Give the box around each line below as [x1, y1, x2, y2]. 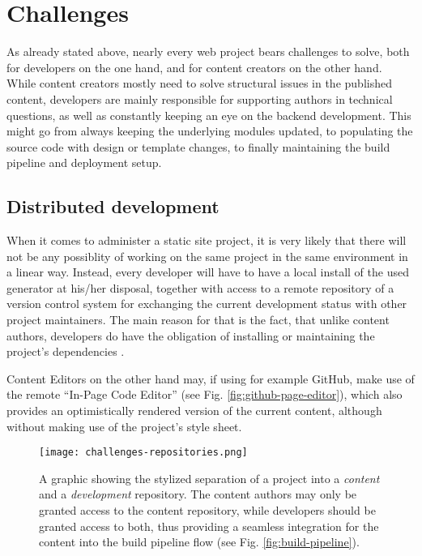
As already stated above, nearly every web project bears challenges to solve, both [6, 43, 410, 60]
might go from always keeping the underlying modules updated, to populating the [6, 122, 413, 139]
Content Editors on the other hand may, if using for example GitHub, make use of [6, 370, 415, 387]
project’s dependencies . [6, 343, 125, 360]
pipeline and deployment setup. [6, 154, 162, 171]
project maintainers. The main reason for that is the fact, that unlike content [6, 311, 390, 328]
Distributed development [6, 194, 220, 219]
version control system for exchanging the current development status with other [6, 295, 407, 312]
